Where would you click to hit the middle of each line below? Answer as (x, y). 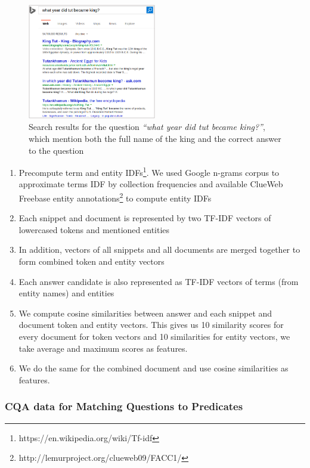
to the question (56, 150)
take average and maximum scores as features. (103, 348)
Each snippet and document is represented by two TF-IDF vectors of (145, 218)
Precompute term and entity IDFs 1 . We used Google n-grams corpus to (149, 171)
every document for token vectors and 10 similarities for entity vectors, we (154, 337)
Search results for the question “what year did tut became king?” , (147, 127)
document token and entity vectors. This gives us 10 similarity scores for (151, 325)
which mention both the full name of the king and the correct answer (155, 139)
